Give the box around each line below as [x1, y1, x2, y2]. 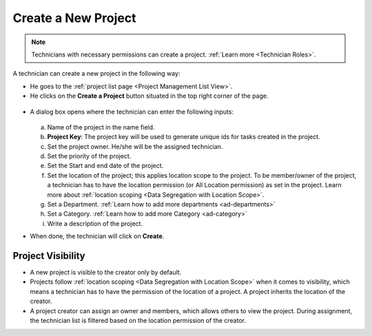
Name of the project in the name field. [47, 123, 155, 131]
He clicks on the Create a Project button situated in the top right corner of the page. [30, 92, 269, 100]
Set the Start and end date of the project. [47, 162, 164, 170]
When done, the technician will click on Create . [30, 232, 165, 240]
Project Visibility [12, 250, 85, 262]
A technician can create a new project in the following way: [12, 70, 180, 78]
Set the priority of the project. [47, 152, 132, 160]
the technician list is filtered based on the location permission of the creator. [30, 317, 246, 325]
